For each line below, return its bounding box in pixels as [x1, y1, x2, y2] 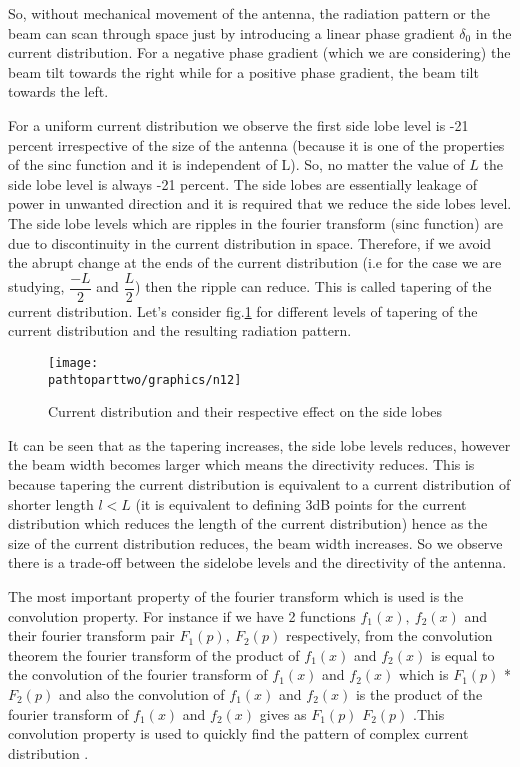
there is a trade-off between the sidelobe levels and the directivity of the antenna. [8, 552, 507, 573]
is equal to [430, 644, 495, 665]
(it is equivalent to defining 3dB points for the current [135, 493, 467, 514]
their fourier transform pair [8, 625, 175, 646]
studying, [8, 276, 65, 297]
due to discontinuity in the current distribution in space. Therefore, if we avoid [8, 232, 492, 253]
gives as [259, 703, 307, 724]
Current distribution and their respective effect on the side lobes [48, 401, 443, 422]
